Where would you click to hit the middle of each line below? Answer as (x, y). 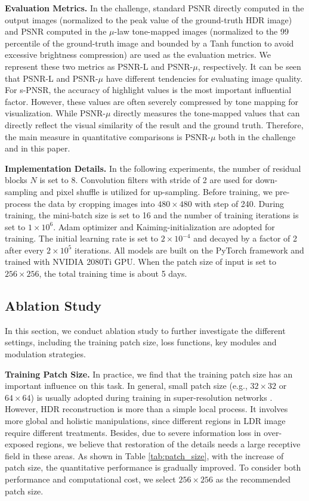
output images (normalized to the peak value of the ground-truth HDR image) (149, 19)
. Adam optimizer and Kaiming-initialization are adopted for (164, 226)
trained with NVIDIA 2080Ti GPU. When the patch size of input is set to (140, 262)
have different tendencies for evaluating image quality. (204, 78)
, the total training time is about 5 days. (113, 273)
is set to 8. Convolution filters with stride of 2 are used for (146, 180)
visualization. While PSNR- (55, 113)
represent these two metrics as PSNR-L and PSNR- (99, 66)
